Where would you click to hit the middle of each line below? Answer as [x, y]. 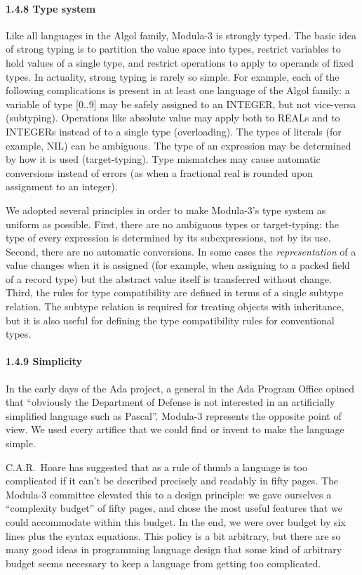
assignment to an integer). [62, 186]
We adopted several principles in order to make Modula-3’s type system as [166, 210]
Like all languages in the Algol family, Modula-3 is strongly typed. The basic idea [181, 35]
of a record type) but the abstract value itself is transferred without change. [169, 278]
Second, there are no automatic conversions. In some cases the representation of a [181, 251]
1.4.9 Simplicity [44, 361]
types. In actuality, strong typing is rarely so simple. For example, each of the [173, 76]
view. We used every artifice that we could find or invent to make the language [175, 429]
